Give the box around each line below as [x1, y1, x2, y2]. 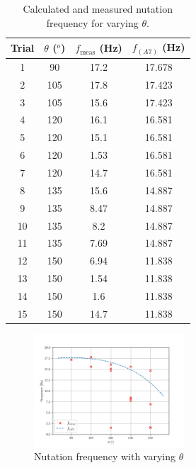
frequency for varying [46, 15, 139, 30]
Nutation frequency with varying [34, 449, 176, 464]
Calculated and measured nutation [23, 1, 173, 16]
